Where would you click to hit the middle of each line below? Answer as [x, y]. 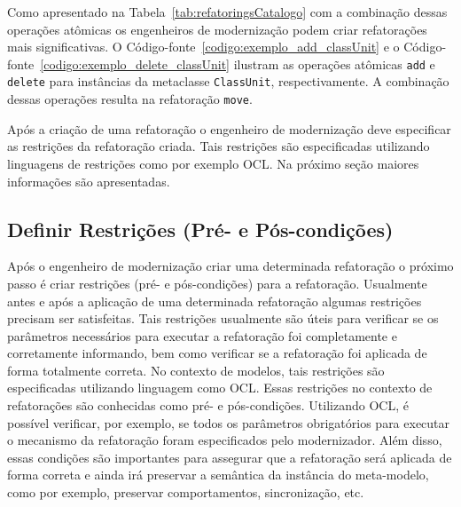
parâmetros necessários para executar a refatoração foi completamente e [202, 335]
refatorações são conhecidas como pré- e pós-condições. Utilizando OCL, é [208, 405]
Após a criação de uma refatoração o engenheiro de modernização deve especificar [229, 128]
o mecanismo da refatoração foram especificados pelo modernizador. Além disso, [225, 440]
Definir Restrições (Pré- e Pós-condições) [200, 229]
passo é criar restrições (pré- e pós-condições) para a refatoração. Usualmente [217, 283]
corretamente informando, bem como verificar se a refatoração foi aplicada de [217, 353]
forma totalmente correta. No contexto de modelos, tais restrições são [196, 370]
